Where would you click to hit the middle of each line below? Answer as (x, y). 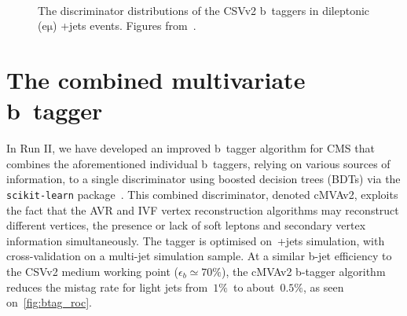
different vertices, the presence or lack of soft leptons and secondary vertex (186, 225)
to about (254, 287)
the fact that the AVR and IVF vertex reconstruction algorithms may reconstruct (203, 209)
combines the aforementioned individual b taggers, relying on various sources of (198, 163)
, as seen (324, 287)
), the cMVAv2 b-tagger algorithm (304, 271)
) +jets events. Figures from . (125, 26)
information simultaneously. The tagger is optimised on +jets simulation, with (196, 240)
